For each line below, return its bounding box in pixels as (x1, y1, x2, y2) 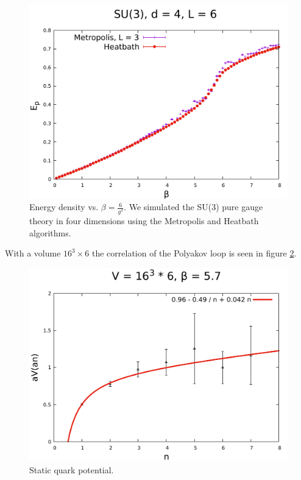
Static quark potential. (29, 464, 114, 476)
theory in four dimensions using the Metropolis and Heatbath (29, 214, 259, 227)
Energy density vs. (29, 200, 99, 213)
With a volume (5, 247, 61, 259)
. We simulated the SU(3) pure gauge (124, 200, 263, 213)
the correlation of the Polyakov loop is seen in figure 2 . (91, 247, 297, 259)
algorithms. (29, 226, 71, 239)
